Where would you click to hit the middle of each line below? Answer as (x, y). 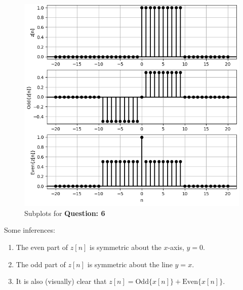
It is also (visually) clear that (61, 281)
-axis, (176, 247)
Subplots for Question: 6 (65, 213)
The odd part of (41, 264)
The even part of (42, 247)
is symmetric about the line (130, 264)
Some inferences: (30, 230)
